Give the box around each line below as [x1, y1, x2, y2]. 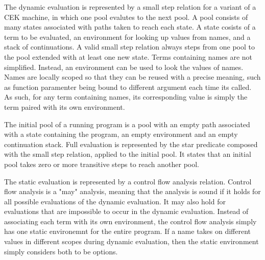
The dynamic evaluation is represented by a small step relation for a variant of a [4, 2, 256, 12]
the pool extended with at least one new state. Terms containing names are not [4, 51, 253, 62]
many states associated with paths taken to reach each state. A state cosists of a [4, 21, 256, 32]
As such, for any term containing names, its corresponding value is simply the [4, 91, 248, 102]
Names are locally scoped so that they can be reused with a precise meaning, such [4, 72, 261, 82]
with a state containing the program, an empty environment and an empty [4, 129, 238, 139]
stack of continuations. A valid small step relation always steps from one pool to [4, 41, 255, 52]
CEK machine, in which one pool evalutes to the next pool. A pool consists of [4, 11, 248, 22]
